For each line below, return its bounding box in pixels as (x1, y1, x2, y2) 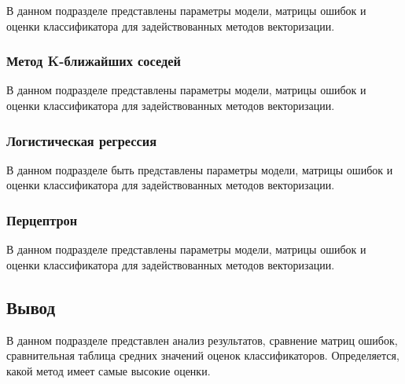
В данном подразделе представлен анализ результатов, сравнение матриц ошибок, (6, 331, 398, 348)
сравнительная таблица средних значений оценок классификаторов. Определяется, (6, 347, 399, 364)
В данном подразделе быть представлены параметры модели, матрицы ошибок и (6, 161, 393, 177)
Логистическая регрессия (6, 130, 157, 150)
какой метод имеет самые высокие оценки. (6, 362, 211, 379)
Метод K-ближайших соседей (6, 51, 181, 71)
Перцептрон (6, 210, 78, 229)
